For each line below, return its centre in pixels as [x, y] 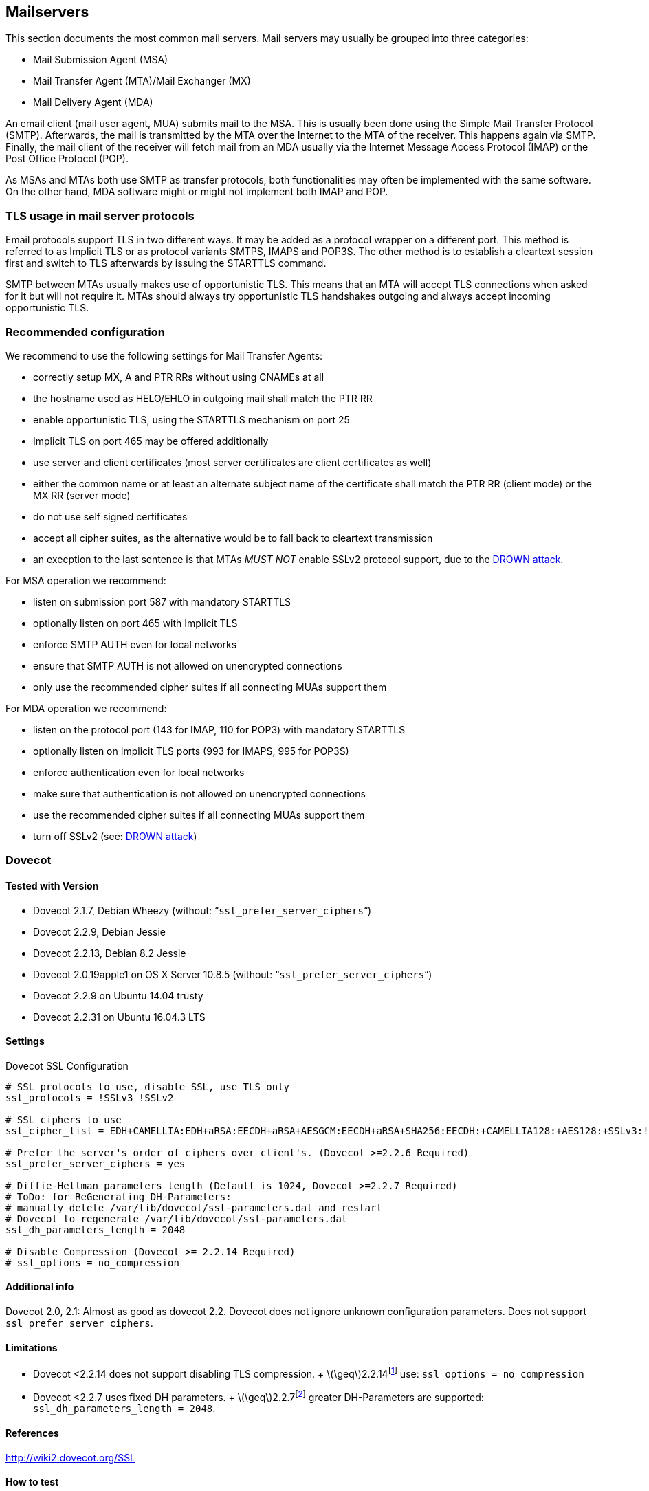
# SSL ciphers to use [64, 1119]
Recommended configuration [86, 332]
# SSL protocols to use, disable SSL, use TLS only [148, 1086]
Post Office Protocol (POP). [67, 159]
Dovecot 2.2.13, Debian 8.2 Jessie [110, 953]
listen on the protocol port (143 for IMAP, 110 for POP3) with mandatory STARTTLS [219, 729]
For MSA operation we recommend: [86, 580]
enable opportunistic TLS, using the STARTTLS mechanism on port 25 [191, 419]
